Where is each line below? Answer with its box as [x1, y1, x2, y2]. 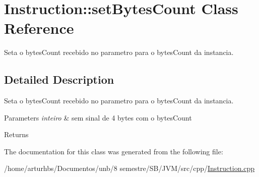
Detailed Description [4, 72, 114, 87]
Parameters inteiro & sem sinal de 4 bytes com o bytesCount [4, 112, 192, 123]
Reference [4, 18, 74, 38]
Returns [4, 129, 29, 140]
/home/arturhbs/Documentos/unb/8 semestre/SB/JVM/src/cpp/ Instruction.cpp [4, 163, 255, 173]
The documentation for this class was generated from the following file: [4, 146, 223, 156]
